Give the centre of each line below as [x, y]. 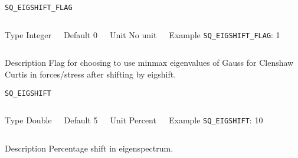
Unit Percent [133, 120]
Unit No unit [133, 34]
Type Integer [28, 34]
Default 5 [81, 120]
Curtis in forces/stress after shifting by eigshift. [91, 74]
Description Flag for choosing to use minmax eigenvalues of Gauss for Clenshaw [149, 63]
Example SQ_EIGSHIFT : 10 [216, 120]
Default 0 [80, 34]
